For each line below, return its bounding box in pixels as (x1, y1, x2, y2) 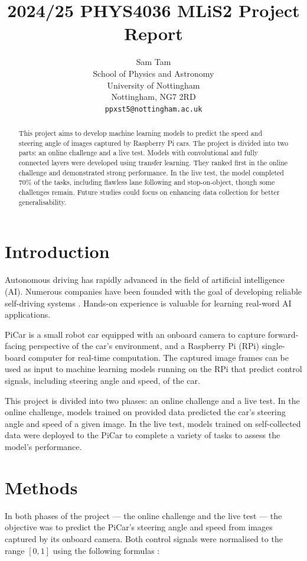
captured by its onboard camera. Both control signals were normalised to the (5, 532, 283, 544)
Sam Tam (136, 56, 171, 68)
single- (262, 340, 285, 352)
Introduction (5, 239, 110, 263)
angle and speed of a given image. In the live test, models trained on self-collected (5, 417, 301, 429)
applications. (5, 308, 51, 321)
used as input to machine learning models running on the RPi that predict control (5, 363, 302, 375)
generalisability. (18, 197, 67, 207)
